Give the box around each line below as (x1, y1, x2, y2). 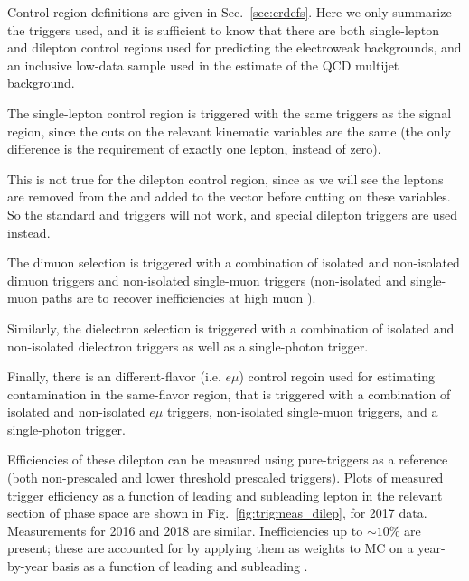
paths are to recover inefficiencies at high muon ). (42, 288, 316, 307)
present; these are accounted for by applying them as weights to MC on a (7, 539, 414, 558)
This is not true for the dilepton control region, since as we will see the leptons (7, 169, 444, 188)
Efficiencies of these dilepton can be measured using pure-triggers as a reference (7, 450, 448, 469)
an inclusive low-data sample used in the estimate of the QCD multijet (7, 55, 399, 74)
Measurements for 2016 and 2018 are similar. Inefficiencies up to (7, 520, 363, 539)
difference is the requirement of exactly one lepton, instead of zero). (7, 139, 381, 158)
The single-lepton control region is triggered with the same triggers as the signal (7, 103, 452, 122)
